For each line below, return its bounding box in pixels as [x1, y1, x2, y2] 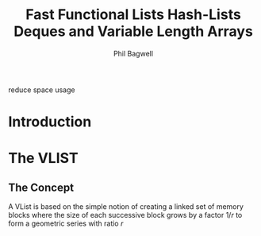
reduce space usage [8, 85, 75, 95]
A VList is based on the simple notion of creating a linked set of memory [8, 202, 244, 211]
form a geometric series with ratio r [8, 219, 124, 228]
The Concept [8, 180, 74, 194]
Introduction [8, 113, 92, 131]
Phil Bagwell [113, 48, 153, 58]
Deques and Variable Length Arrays [13, 22, 254, 41]
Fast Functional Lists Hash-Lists [25, 6, 242, 24]
